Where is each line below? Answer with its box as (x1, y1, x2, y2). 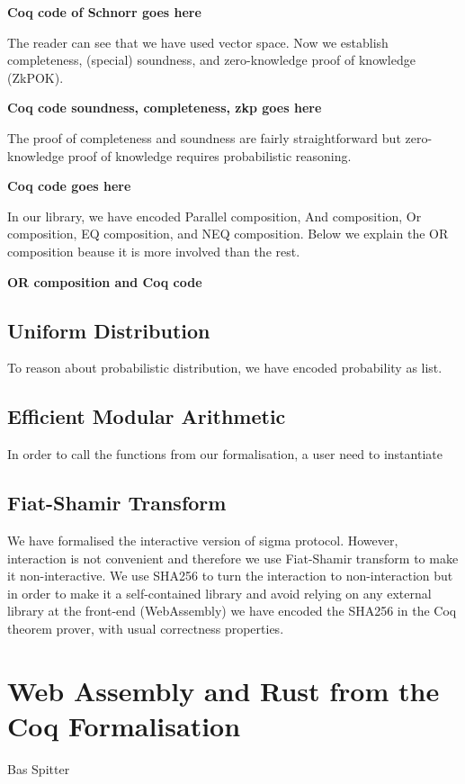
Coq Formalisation (7, 707, 241, 743)
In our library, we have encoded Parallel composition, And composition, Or (7, 206, 422, 225)
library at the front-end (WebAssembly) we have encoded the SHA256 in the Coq (7, 601, 457, 620)
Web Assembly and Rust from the (7, 671, 440, 708)
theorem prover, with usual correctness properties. (7, 618, 284, 637)
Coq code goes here (7, 176, 131, 195)
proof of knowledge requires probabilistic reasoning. (67, 146, 352, 165)
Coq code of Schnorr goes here (7, 3, 201, 21)
